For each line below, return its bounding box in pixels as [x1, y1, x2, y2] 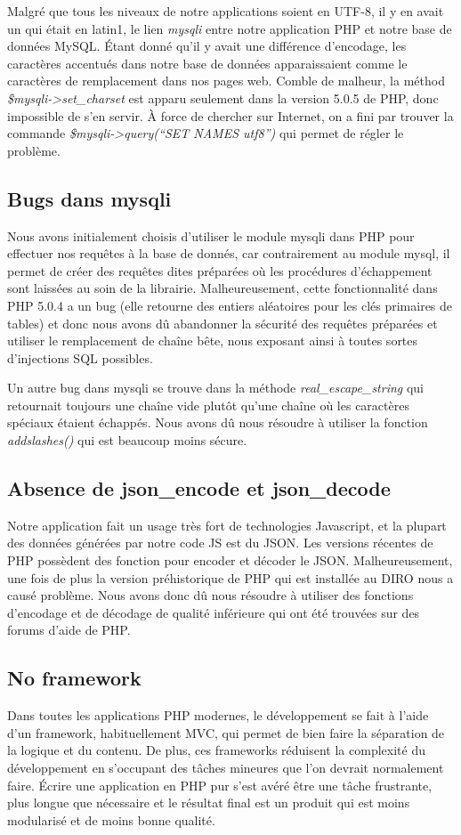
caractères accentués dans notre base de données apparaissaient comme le [7, 53, 408, 72]
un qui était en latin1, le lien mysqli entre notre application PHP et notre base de [7, 19, 452, 37]
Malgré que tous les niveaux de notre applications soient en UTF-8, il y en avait [7, 2, 444, 20]
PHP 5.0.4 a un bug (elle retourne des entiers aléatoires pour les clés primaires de [7, 296, 453, 314]
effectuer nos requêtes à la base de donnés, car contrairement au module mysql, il [7, 244, 450, 263]
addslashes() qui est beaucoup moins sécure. [7, 431, 247, 450]
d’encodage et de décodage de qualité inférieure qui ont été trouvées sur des [7, 603, 420, 621]
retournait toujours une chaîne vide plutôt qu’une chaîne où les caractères [7, 395, 409, 414]
